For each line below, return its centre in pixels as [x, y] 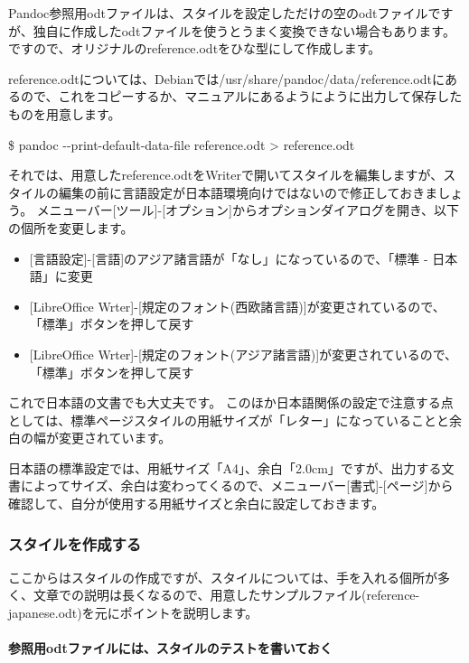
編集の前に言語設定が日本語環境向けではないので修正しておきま [248, 192]
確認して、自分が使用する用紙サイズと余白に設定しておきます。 [197, 504]
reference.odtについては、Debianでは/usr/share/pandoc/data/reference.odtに [226, 78]
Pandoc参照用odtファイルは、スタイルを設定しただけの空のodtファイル [218, 13]
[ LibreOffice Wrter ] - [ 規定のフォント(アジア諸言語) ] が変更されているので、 [244, 354]
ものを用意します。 [65, 113]
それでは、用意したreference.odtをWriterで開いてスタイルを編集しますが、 [226, 175]
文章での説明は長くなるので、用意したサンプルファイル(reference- [226, 595]
